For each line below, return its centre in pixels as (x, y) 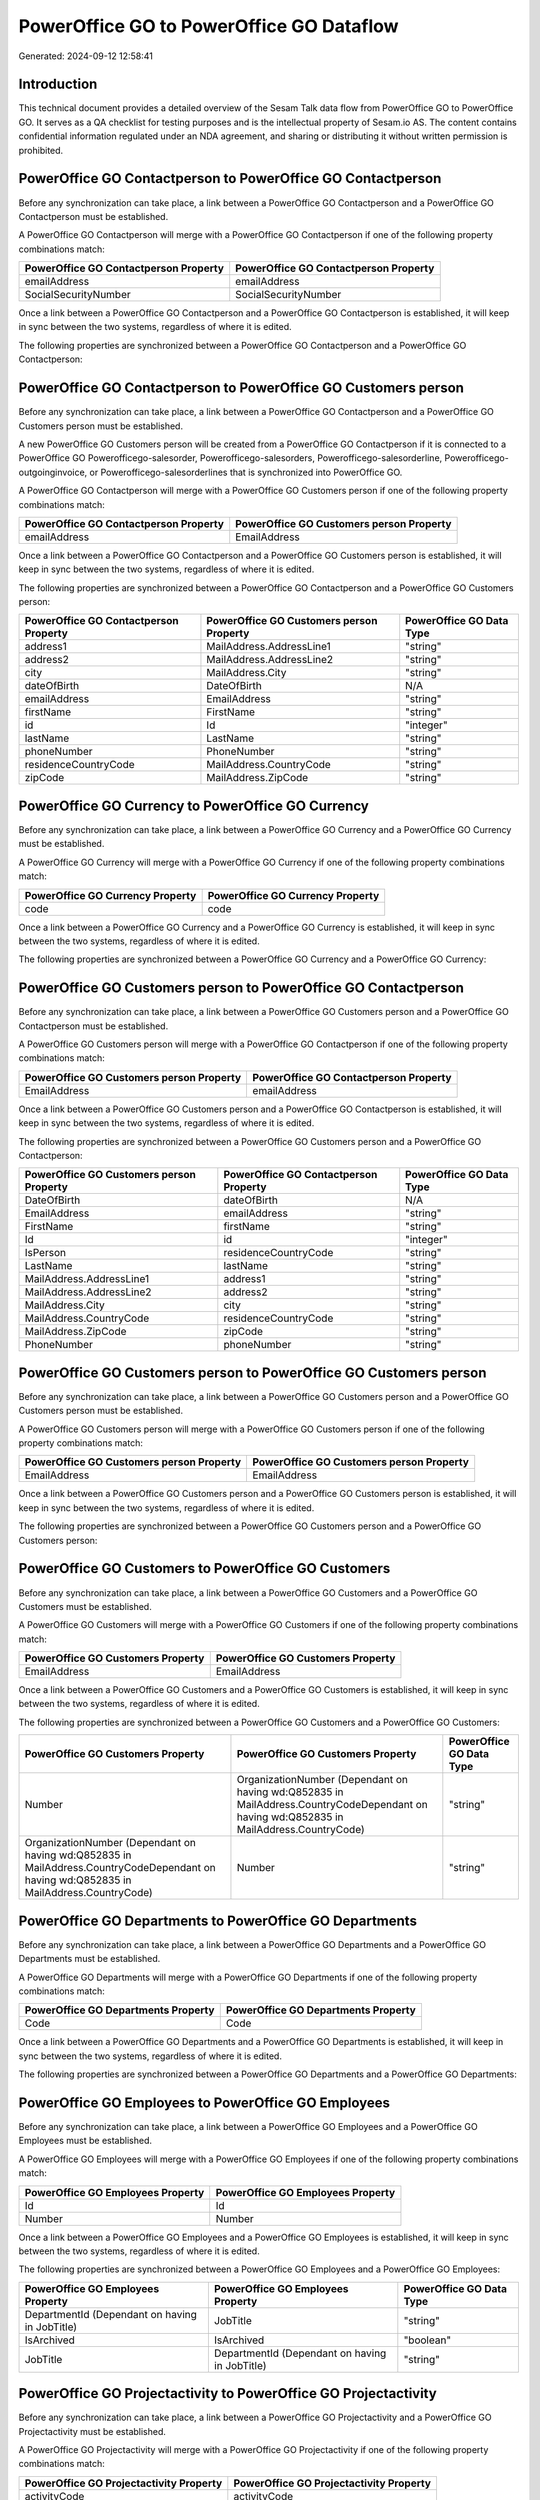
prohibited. (41, 150)
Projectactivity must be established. (92, 2431)
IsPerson (45, 1253)
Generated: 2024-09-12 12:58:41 (86, 56)
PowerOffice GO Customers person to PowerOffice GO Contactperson (241, 988)
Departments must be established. (89, 1959)
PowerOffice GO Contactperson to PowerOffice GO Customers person (241, 388)
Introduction (58, 84)
